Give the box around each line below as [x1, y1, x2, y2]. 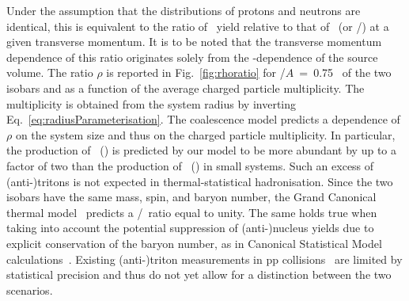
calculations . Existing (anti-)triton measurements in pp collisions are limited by [6, 250, 403, 267]
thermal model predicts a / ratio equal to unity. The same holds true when [6, 204, 377, 220]
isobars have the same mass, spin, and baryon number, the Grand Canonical [6, 189, 377, 205]
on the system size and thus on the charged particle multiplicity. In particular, [15, 126, 396, 143]
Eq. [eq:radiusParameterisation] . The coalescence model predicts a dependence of [6, 111, 400, 128]
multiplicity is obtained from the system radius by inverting [6, 95, 297, 112]
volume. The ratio [6, 64, 93, 81]
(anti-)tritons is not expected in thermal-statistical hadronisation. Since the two [6, 173, 393, 189]
